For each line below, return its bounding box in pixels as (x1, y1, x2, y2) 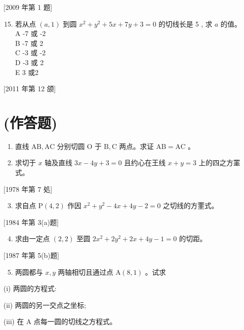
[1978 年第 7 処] (3, 183, 52, 194)
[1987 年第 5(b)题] (3, 250, 59, 260)
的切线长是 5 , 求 (158, 18, 212, 29)
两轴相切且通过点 (58, 266, 114, 277)
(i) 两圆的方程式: (3, 283, 57, 293)
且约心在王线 (124, 157, 166, 168)
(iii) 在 (3, 316, 24, 327)
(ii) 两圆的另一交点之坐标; (3, 299, 86, 310)
